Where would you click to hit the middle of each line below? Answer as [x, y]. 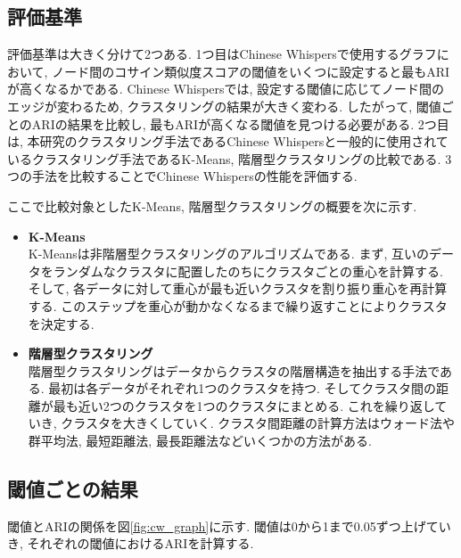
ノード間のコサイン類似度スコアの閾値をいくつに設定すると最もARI [251, 71]
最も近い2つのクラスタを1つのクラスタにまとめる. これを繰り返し [244, 405]
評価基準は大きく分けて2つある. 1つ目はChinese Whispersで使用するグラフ [222, 54]
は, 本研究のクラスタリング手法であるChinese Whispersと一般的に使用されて [228, 141]
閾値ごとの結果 [73, 489]
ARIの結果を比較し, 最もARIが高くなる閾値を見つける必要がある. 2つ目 [240, 123]
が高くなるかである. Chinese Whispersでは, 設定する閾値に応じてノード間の [226, 89]
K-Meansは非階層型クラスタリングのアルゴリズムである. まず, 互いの [228, 254]
